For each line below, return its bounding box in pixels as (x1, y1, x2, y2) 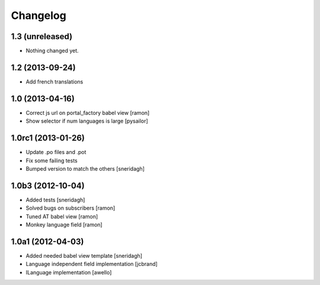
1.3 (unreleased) (11, 31, 73, 41)
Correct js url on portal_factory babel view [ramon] (25, 109, 150, 116)
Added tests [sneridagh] (25, 196, 85, 203)
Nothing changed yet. (25, 47, 79, 55)
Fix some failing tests (25, 157, 78, 164)
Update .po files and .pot (25, 149, 87, 156)
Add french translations (25, 78, 84, 85)
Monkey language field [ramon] (25, 221, 103, 228)
